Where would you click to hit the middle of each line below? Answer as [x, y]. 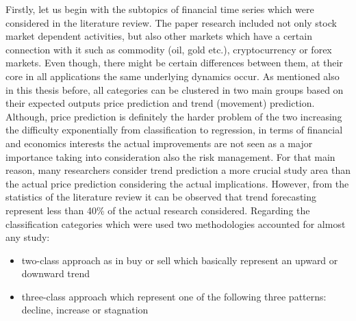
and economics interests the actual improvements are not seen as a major [159, 143]
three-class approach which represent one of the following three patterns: [174, 296]
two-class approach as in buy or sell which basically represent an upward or [180, 260]
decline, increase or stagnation [85, 310]
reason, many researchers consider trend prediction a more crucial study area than [178, 170]
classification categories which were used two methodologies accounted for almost [176, 223]
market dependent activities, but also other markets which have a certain [159, 36]
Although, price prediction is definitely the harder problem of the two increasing [174, 116]
